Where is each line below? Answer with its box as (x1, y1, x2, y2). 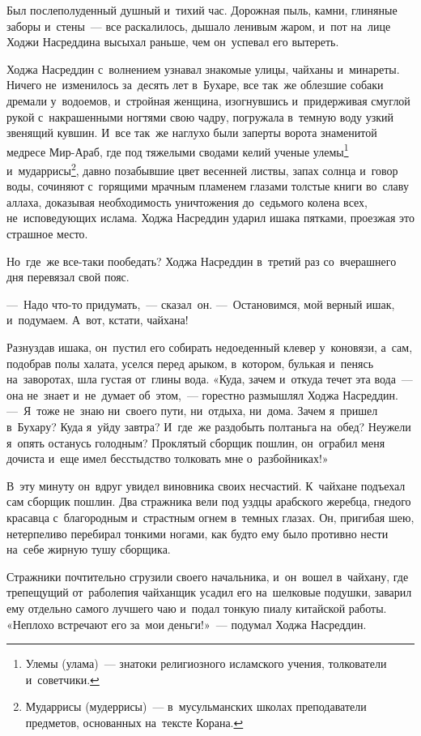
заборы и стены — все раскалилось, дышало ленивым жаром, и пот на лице (6, 17, 391, 34)
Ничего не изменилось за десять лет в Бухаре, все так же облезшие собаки (6, 76, 384, 93)
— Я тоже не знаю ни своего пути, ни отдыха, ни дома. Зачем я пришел (6, 402, 378, 419)
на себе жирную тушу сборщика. (6, 541, 171, 558)
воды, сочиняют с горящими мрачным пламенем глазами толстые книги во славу (6, 178, 409, 195)
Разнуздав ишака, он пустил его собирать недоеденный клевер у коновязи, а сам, (6, 339, 413, 355)
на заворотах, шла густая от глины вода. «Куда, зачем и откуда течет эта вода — (6, 370, 413, 387)
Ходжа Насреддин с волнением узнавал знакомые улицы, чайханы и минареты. (6, 60, 400, 77)
